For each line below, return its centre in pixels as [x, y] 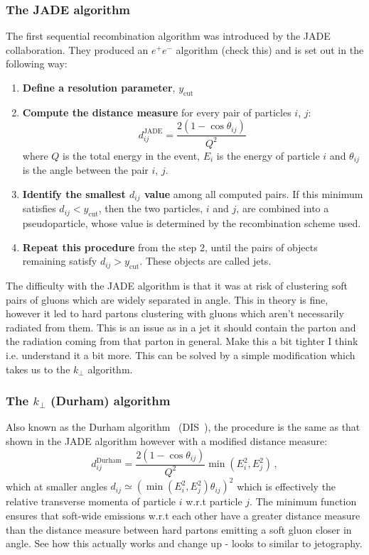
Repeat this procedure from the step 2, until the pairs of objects [170, 247]
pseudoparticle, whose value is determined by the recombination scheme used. [192, 223]
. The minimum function [303, 501]
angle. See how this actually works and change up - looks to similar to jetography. [184, 543]
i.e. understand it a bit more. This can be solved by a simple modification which [181, 355]
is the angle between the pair [85, 170]
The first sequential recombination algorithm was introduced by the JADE [168, 36]
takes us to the [38, 369]
